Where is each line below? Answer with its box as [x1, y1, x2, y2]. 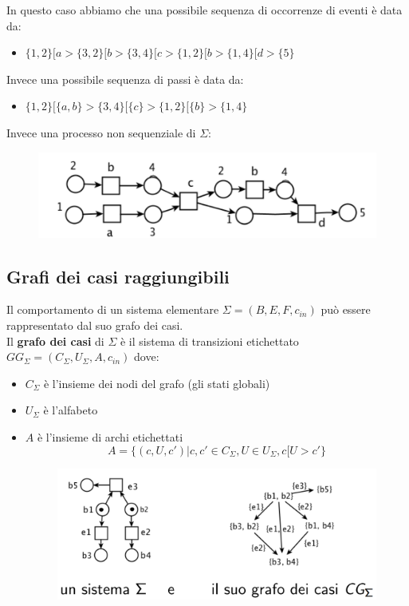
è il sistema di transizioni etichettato [120, 332, 299, 349]
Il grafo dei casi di [6, 332, 104, 349]
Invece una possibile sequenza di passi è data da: [6, 70, 244, 87]
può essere [321, 301, 371, 318]
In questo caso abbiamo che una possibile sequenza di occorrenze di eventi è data [6, 2, 403, 18]
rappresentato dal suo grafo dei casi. [6, 317, 183, 334]
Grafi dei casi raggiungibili [6, 263, 230, 288]
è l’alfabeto [43, 402, 98, 418]
